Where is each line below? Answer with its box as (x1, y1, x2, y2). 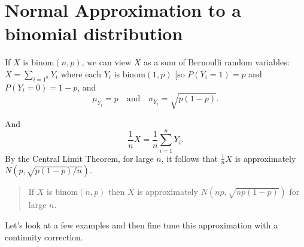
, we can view (81, 56, 132, 68)
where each (60, 67, 101, 80)
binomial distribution (5, 21, 183, 46)
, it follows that (161, 152, 218, 164)
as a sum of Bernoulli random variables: (143, 56, 290, 68)
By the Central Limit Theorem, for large (5, 152, 154, 164)
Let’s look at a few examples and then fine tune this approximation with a (5, 218, 278, 231)
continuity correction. (5, 230, 83, 243)
